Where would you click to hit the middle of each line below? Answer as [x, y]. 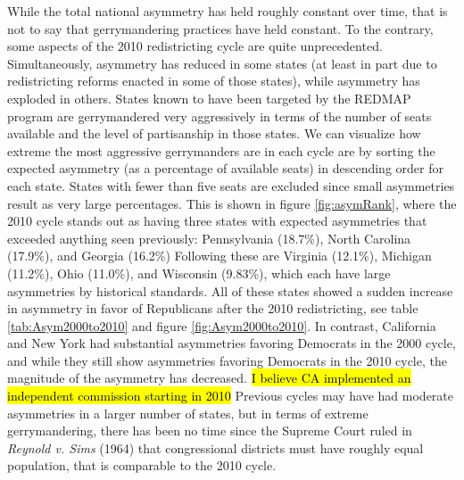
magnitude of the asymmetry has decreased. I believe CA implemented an [209, 378]
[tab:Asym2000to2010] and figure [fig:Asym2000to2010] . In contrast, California [222, 325]
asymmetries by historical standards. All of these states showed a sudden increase [230, 290]
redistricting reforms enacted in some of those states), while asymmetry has [214, 81]
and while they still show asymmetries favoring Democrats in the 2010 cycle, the [227, 360]
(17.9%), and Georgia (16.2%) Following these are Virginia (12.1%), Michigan [220, 256]
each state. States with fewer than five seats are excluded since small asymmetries [231, 185]
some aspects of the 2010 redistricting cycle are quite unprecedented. [195, 46]
